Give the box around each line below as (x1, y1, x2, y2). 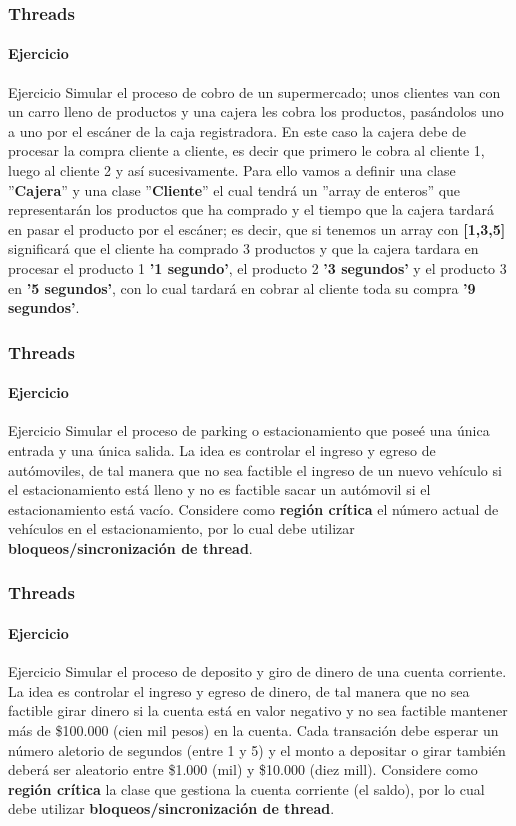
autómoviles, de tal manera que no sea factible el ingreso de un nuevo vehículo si (8, 459, 502, 480)
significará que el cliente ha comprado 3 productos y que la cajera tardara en (8, 238, 479, 259)
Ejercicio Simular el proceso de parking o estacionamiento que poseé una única (8, 420, 490, 441)
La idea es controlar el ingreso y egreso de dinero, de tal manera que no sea (8, 680, 470, 701)
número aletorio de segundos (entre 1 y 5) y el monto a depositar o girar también (8, 739, 506, 760)
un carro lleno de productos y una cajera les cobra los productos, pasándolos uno (8, 101, 504, 122)
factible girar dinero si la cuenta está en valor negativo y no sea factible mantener (8, 700, 508, 721)
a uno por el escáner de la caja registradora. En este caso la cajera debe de (8, 120, 467, 141)
